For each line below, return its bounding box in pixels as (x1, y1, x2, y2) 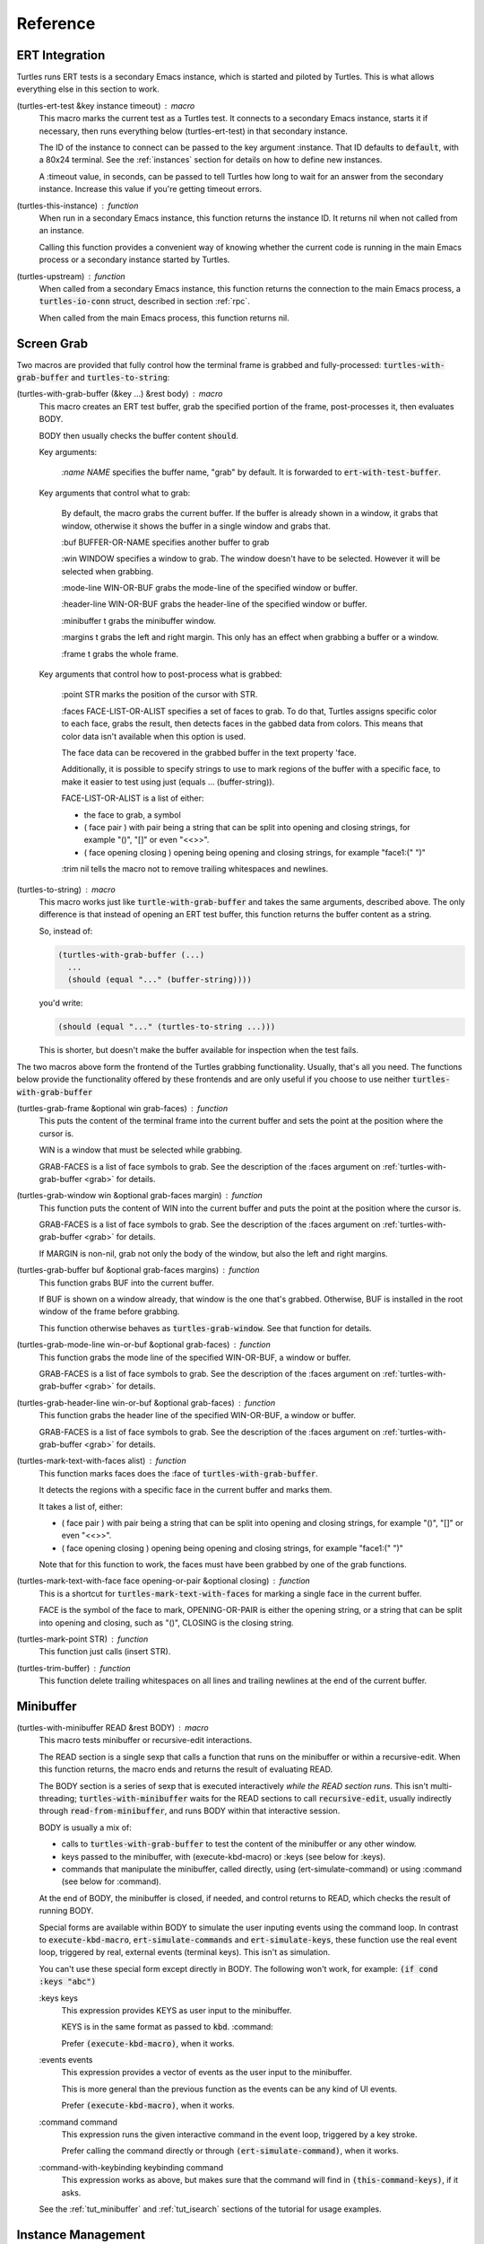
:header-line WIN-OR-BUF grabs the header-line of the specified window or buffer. (61, 599, 367, 609)
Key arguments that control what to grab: (39, 487, 191, 498)
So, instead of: (39, 925, 93, 936)
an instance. (39, 225, 85, 236)
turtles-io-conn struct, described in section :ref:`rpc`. (39, 296, 250, 307)
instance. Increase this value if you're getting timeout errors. (39, 184, 263, 195)
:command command (39, 2117, 118, 2127)
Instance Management (16, 2227, 145, 2242)
